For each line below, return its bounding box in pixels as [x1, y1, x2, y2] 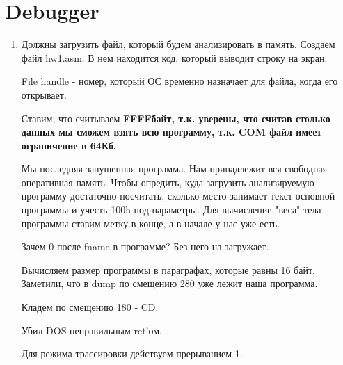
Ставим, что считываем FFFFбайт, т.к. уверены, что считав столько [21, 111, 330, 125]
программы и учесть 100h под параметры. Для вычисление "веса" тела [21, 202, 321, 217]
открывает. [21, 87, 67, 102]
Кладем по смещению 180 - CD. [21, 300, 159, 314]
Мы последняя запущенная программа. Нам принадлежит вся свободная [21, 161, 328, 176]
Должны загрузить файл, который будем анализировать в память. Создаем [21, 37, 335, 51]
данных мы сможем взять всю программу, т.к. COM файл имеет [21, 124, 322, 139]
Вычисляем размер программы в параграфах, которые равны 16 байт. [21, 262, 315, 277]
